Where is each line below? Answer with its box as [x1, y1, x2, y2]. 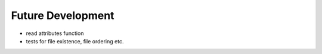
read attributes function [26, 30, 84, 37]
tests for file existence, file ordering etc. [26, 37, 124, 45]
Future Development [11, 9, 114, 22]
